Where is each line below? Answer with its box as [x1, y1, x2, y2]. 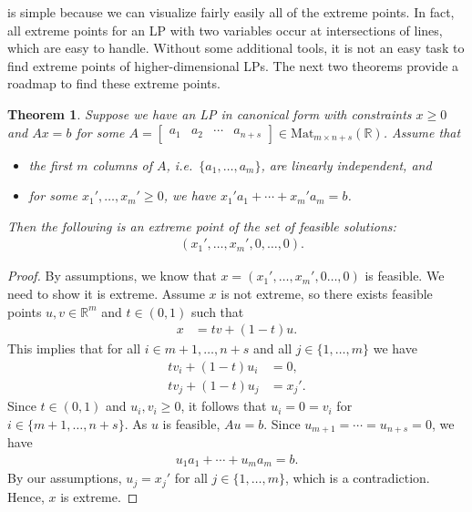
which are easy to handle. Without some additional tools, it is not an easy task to [7, 38, 465, 57]
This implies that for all [7, 339, 141, 358]
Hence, [7, 486, 45, 506]
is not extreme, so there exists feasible [221, 283, 433, 302]
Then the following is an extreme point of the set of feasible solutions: [7, 216, 396, 235]
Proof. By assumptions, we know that [7, 266, 217, 285]
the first [28, 155, 73, 174]
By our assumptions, [7, 468, 122, 487]
